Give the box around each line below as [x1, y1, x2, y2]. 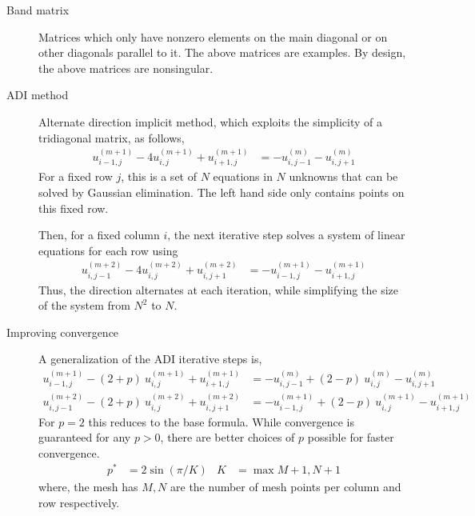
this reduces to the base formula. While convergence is [88, 413, 355, 430]
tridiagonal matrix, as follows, [38, 129, 185, 146]
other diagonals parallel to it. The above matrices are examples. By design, [38, 44, 406, 61]
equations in [213, 168, 273, 185]
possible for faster [307, 429, 394, 446]
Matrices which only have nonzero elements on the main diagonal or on [38, 28, 388, 45]
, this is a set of [121, 168, 197, 185]
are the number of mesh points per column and [170, 478, 401, 495]
